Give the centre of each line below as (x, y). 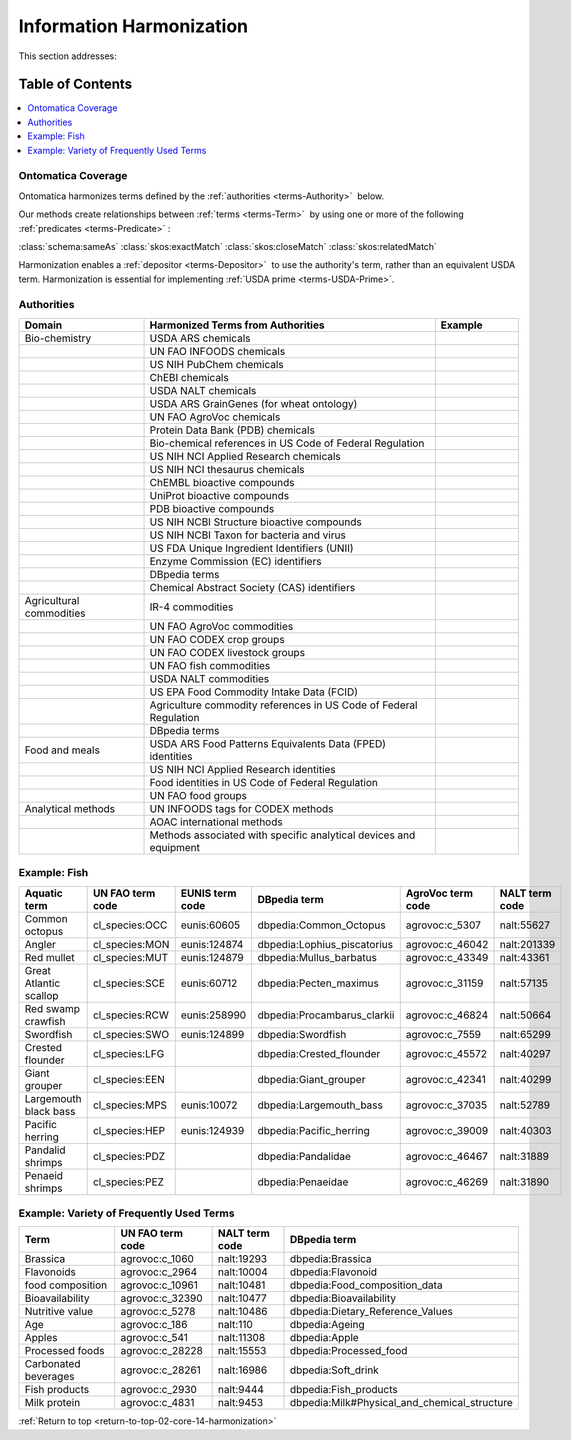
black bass (50, 1111)
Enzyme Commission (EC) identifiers (235, 561)
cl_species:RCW (130, 1015)
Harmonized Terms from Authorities (237, 325)
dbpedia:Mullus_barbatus (317, 957)
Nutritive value (59, 1312)
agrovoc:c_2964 (159, 1272)
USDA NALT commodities (209, 678)
